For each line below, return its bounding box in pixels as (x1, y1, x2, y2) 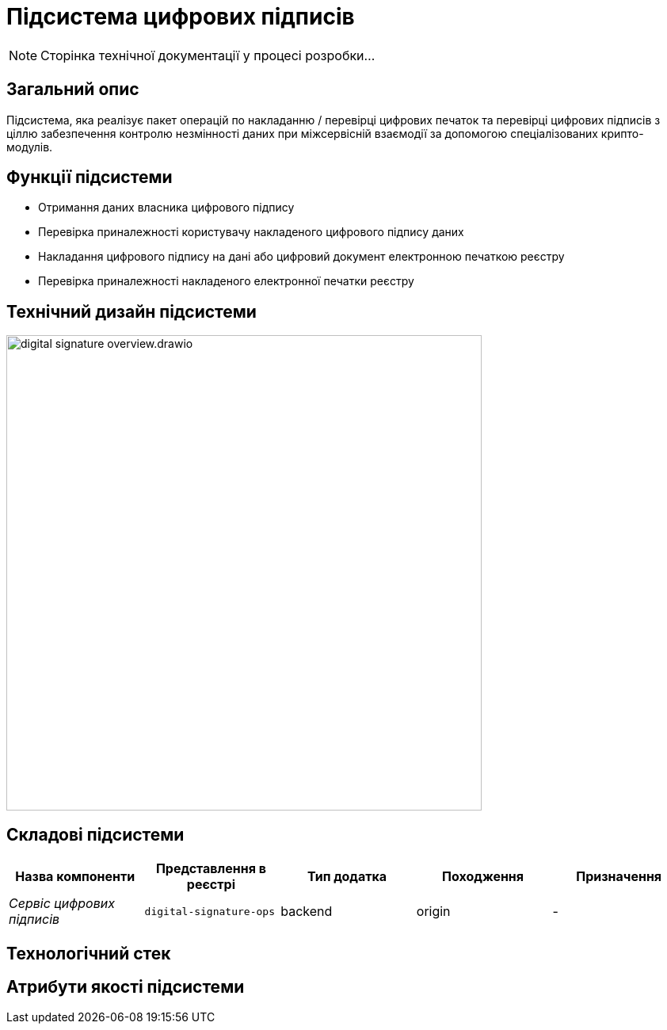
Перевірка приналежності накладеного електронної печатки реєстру (38, 274, 414, 288)
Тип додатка (307, 868, 387, 885)
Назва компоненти (15, 868, 135, 885)
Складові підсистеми (6, 824, 185, 845)
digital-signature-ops (144, 905, 275, 917)
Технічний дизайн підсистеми (6, 301, 257, 322)
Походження (442, 868, 524, 885)
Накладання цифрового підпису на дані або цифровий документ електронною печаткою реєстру (38, 250, 565, 264)
